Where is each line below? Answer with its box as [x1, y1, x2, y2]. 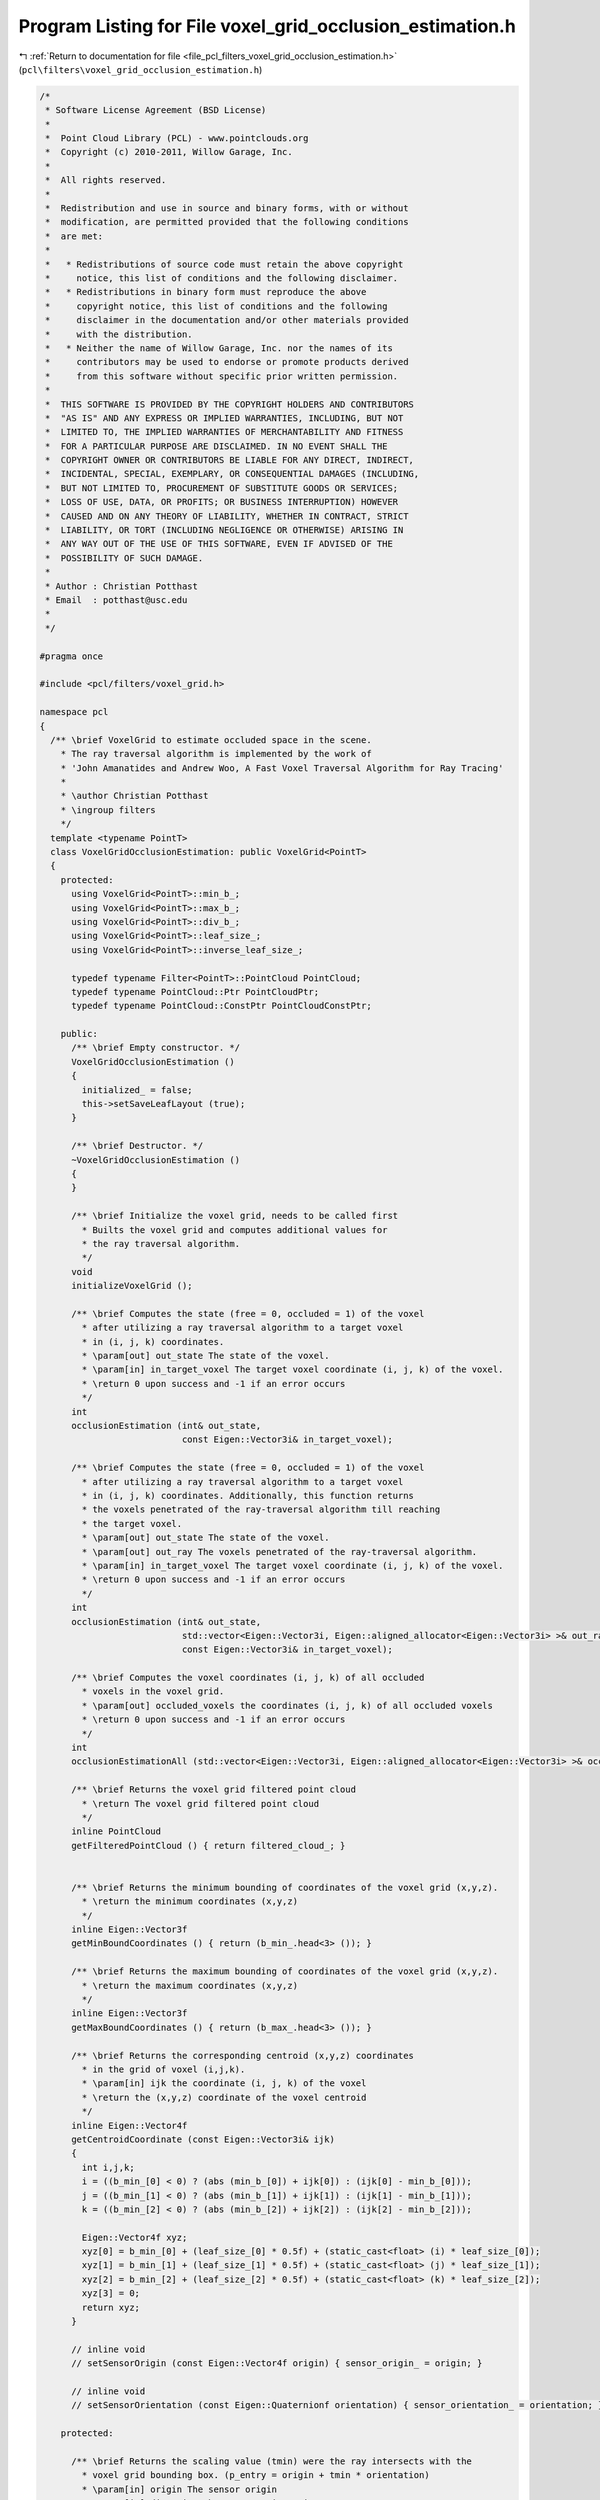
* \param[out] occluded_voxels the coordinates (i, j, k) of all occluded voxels [81, 1700, 494, 1711]
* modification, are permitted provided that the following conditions [45, 216, 409, 228]
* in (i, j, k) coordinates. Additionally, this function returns [81, 1490, 415, 1501]
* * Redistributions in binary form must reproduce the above [45, 286, 367, 298]
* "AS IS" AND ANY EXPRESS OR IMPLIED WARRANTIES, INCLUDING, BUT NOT [45, 412, 404, 424]
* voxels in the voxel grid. [81, 1686, 225, 1697]
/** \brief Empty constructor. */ [71, 1042, 240, 1054]
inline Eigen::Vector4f [71, 2120, 188, 2131]
